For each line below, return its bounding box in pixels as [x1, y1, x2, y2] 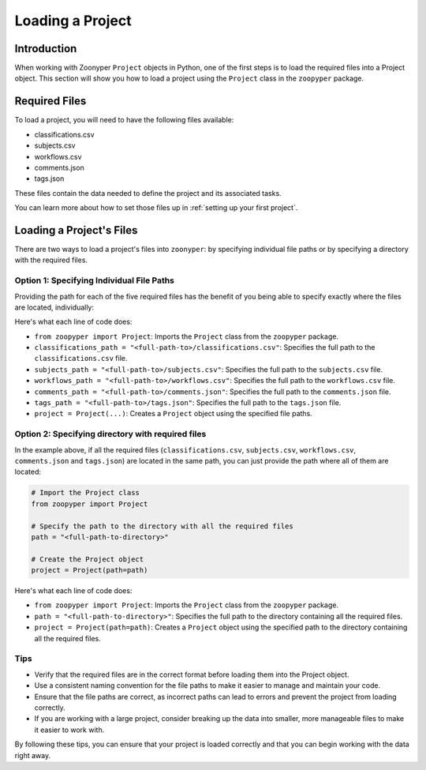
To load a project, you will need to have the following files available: [14, 115, 234, 125]
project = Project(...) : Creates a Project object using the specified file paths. [34, 409, 313, 419]
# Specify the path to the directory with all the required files [31, 521, 293, 531]
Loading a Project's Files [14, 223, 138, 237]
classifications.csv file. [34, 354, 128, 363]
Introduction [14, 42, 77, 55]
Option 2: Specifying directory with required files [14, 429, 207, 440]
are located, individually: [14, 302, 95, 312]
